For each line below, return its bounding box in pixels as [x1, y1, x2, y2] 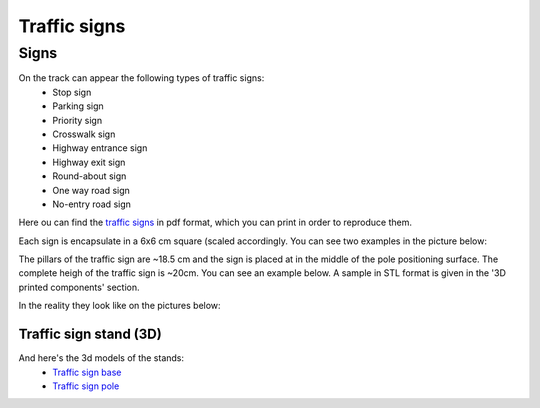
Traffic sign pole [52, 380, 120, 392]
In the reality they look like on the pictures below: [18, 300, 221, 312]
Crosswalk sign [52, 128, 116, 140]
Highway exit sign [52, 156, 126, 168]
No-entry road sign [52, 198, 132, 210]
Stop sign [52, 86, 92, 98]
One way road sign [52, 184, 130, 196]
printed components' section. [18, 281, 140, 293]
